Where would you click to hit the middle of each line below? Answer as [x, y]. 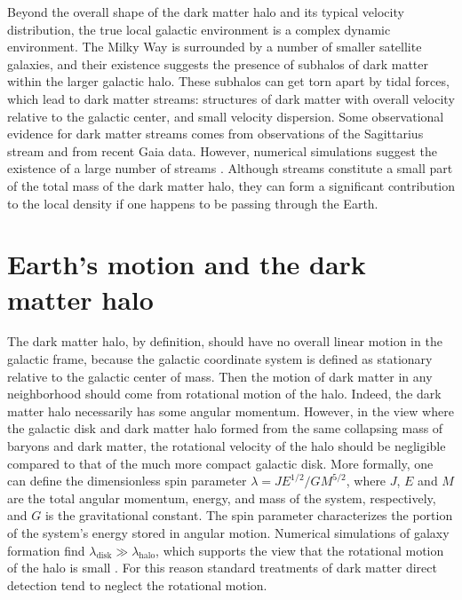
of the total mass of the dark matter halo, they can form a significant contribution [231, 185]
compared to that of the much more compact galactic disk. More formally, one [220, 463]
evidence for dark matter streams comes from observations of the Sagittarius [215, 134]
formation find [46, 550]
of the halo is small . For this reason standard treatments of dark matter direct [222, 568]
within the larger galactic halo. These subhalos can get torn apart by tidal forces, [228, 81]
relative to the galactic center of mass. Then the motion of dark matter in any [220, 376]
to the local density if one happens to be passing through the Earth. [193, 203]
